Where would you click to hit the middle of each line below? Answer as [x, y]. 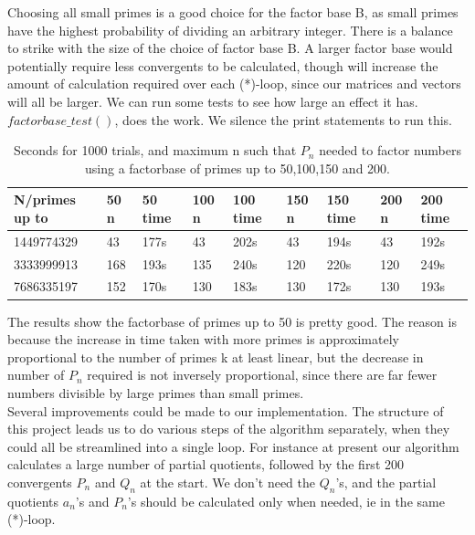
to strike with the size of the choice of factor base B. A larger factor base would [230, 48]
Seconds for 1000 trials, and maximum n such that [155, 150]
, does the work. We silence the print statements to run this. [283, 119]
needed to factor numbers [390, 150]
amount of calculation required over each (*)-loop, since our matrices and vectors [234, 84]
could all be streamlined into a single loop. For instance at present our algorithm [233, 446]
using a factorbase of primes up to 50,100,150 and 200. [237, 168]
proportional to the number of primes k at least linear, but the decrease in [216, 357]
